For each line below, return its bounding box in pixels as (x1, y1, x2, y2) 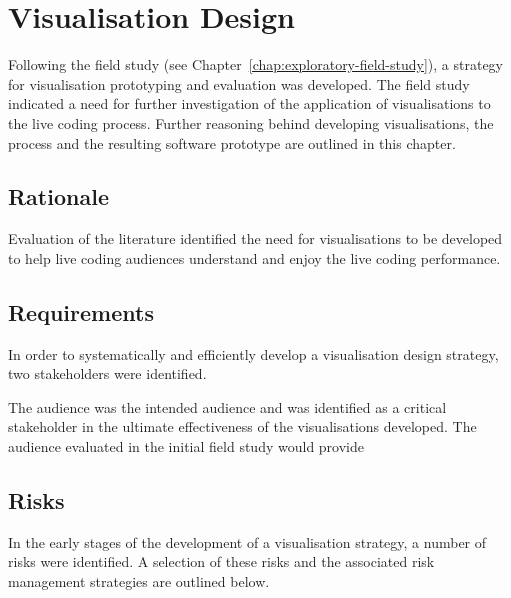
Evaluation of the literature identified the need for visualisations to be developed (8, 228, 503, 249)
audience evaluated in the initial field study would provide (8, 436, 364, 457)
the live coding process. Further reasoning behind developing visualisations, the (8, 112, 494, 133)
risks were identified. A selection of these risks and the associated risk (8, 551, 435, 572)
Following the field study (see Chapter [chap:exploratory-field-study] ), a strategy (8, 54, 503, 75)
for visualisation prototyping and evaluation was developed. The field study (8, 73, 470, 94)
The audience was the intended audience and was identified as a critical (8, 396, 447, 417)
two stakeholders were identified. (8, 363, 207, 384)
